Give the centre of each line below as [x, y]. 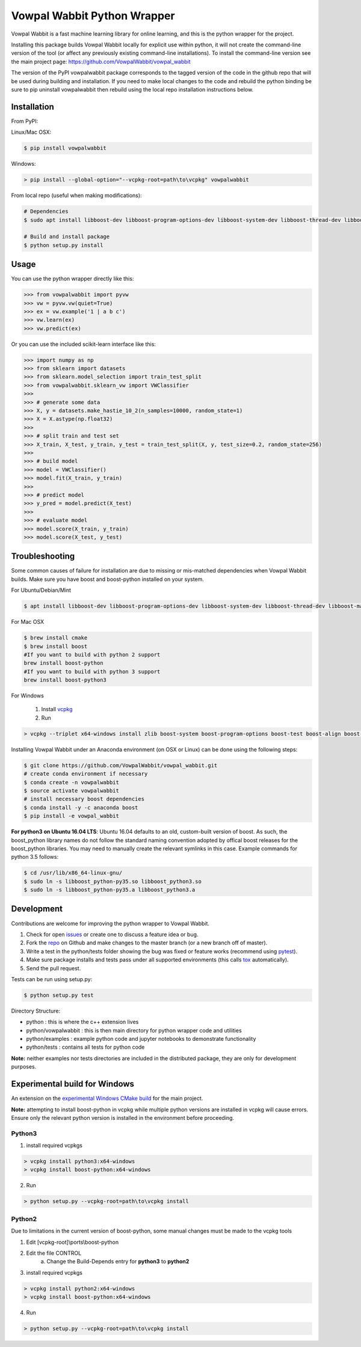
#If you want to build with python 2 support [92, 655]
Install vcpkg [57, 709]
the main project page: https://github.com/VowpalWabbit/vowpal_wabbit [101, 61]
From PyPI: [25, 121]
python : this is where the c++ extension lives [82, 1022]
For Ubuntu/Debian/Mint [41, 590]
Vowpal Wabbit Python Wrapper [93, 16]
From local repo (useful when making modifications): [76, 195]
